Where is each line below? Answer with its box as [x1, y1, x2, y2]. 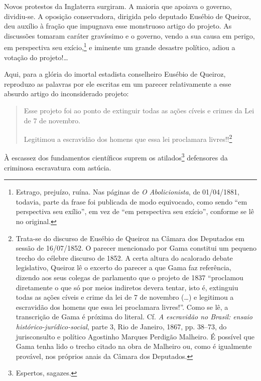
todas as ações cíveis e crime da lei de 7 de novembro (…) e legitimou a [16, 292, 234, 302]
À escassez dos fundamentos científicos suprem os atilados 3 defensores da [4, 151, 228, 163]
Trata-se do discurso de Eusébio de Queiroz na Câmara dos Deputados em [16, 233, 244, 243]
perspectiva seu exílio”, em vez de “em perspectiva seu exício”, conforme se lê [16, 206, 254, 217]
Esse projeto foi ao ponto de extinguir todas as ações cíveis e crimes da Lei [24, 105, 254, 115]
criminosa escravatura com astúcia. [4, 162, 111, 172]
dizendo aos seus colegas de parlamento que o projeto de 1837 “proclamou [16, 272, 243, 283]
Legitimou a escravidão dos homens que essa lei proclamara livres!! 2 [24, 132, 232, 144]
